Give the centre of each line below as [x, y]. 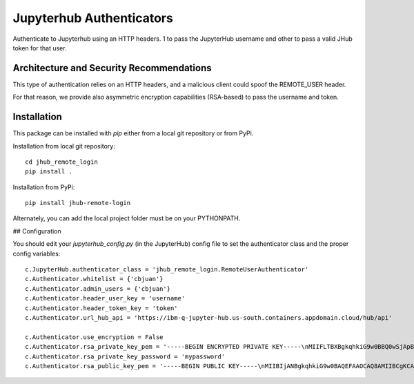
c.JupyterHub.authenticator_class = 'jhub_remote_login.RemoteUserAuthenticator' [167, 270]
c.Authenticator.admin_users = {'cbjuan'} [98, 289]
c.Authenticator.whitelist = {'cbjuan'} [94, 279]
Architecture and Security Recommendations [112, 68]
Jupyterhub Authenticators [93, 18]
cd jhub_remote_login [61, 162]
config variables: [37, 253]
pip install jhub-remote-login [78, 203]
